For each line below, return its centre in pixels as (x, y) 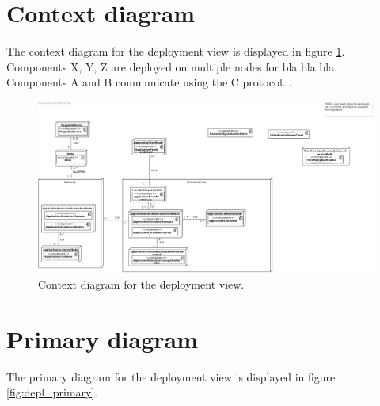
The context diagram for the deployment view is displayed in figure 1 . (176, 51)
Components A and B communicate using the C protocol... (149, 82)
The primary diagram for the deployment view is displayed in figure (171, 376)
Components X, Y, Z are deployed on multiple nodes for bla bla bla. (172, 66)
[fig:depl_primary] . (52, 392)
